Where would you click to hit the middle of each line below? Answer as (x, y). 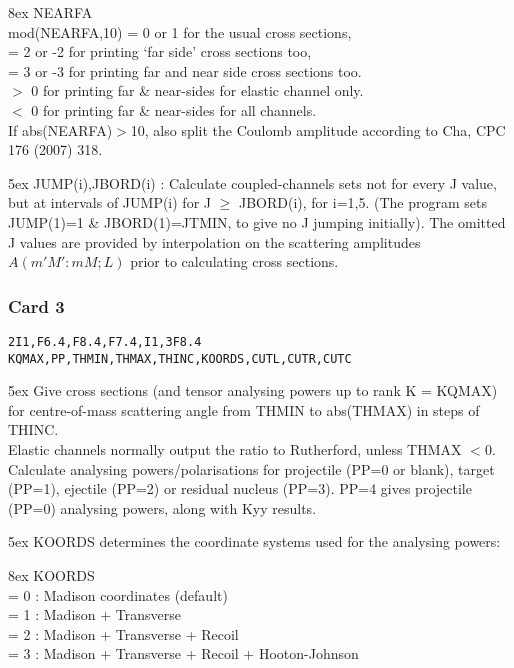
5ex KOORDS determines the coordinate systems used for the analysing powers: (254, 541)
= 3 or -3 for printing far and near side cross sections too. (185, 70)
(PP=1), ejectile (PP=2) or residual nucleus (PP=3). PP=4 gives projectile (240, 488)
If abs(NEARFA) (60, 129)
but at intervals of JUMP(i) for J (109, 202)
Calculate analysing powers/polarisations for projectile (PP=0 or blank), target (251, 468)
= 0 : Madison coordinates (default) (118, 594)
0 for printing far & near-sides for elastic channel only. (197, 90)
